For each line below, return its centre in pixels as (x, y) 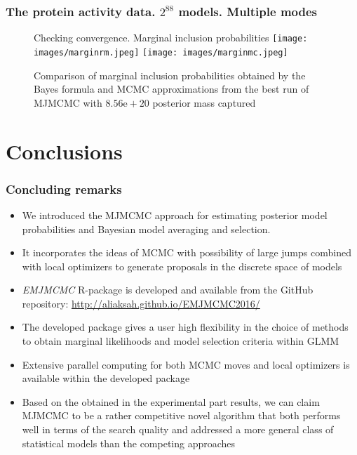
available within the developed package (106, 378)
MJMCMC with (68, 102)
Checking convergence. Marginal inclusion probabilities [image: (171, 38)
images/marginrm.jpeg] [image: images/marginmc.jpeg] (161, 52)
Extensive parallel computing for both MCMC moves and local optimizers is (186, 364)
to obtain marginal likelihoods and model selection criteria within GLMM (181, 341)
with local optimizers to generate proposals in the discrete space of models (182, 266)
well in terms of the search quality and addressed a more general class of (178, 429)
